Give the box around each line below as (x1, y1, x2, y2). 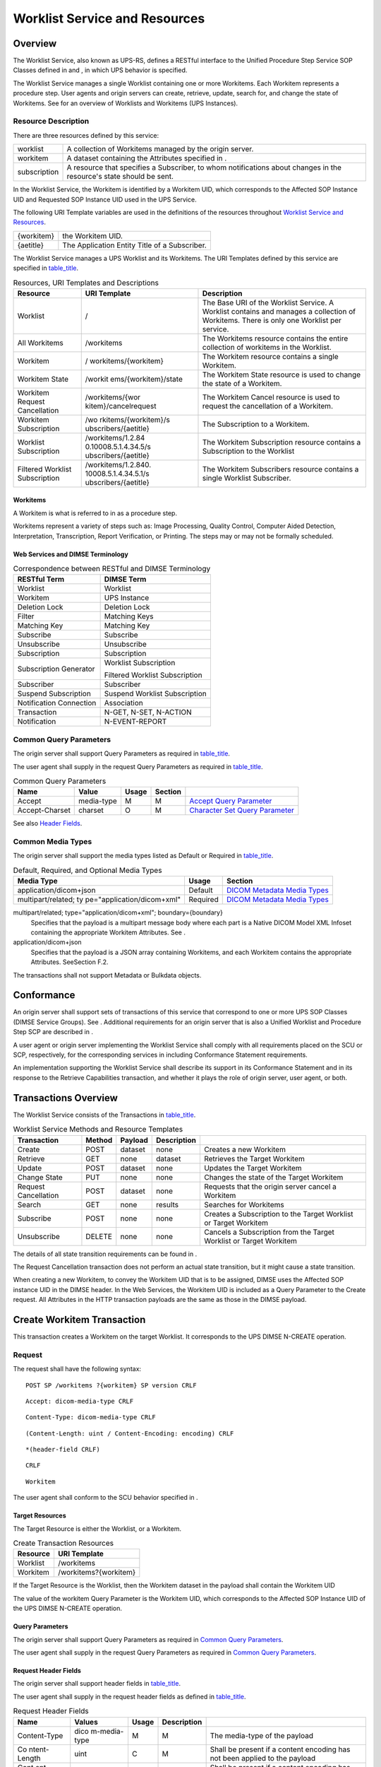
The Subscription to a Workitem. (202, 419, 310, 429)
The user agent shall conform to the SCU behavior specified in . (13, 1493, 198, 1502)
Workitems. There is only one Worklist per (202, 315, 342, 325)
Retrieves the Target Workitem (203, 1153, 305, 1163)
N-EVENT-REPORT (104, 717, 167, 727)
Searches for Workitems (203, 1199, 285, 1209)
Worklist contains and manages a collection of (202, 306, 356, 316)
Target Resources (13, 1511, 66, 1520)
